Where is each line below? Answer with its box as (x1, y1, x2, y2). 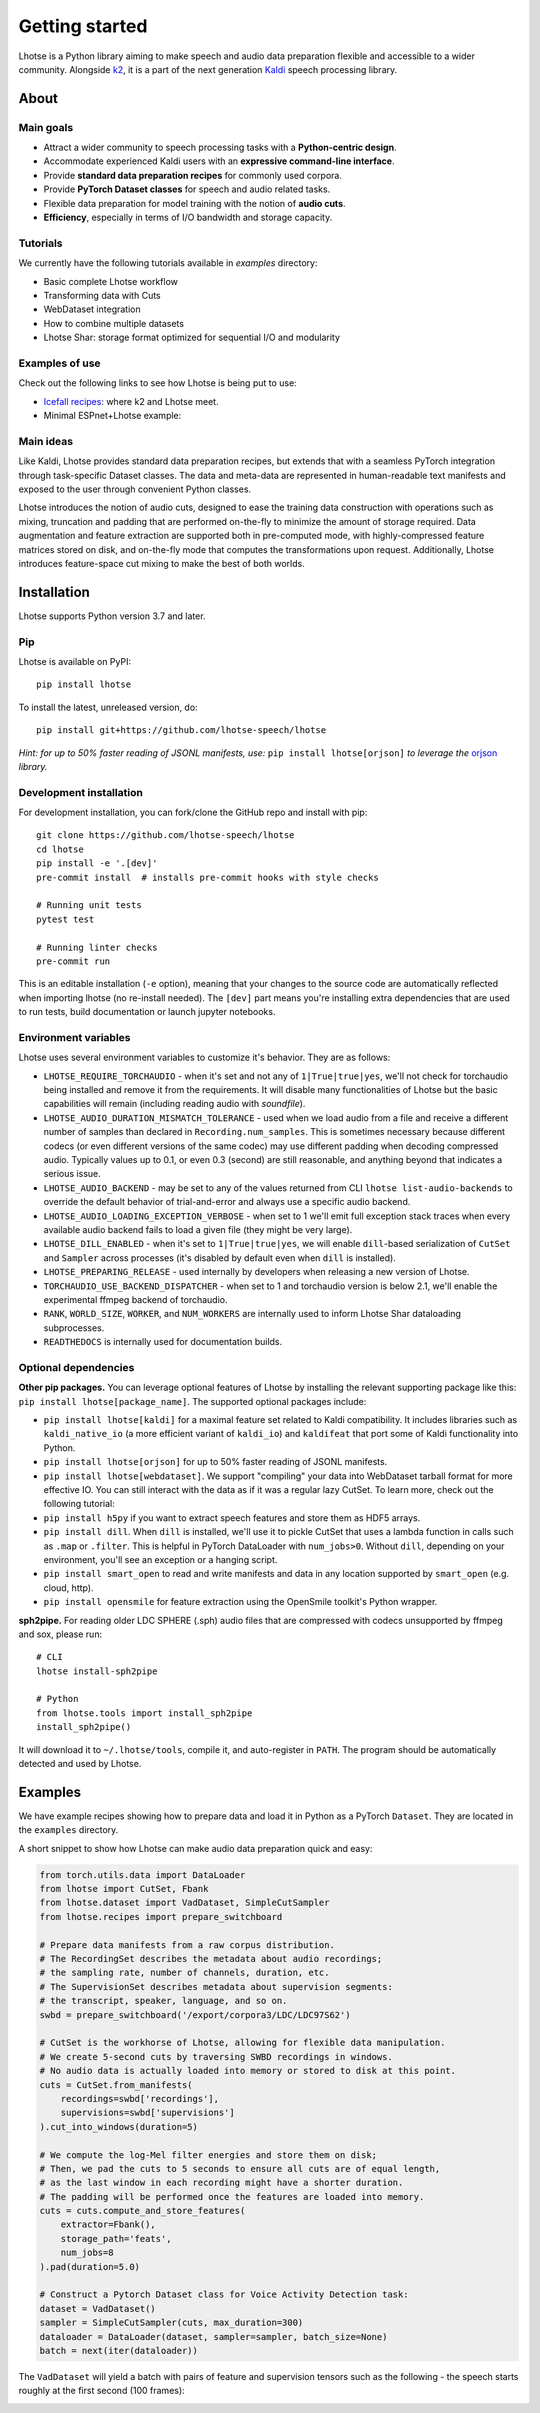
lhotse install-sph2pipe (36, 1665, 158, 1677)
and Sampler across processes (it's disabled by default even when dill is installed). (43, 1251, 397, 1264)
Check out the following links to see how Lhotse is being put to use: (18, 377, 297, 389)
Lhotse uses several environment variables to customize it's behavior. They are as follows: (18, 1051, 391, 1064)
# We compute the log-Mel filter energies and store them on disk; (39, 2149, 378, 2160)
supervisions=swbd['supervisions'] (60, 2107, 235, 2119)
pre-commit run (36, 955, 111, 967)
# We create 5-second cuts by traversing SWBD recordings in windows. (39, 2051, 394, 2062)
